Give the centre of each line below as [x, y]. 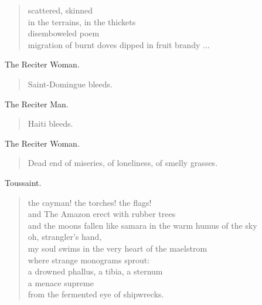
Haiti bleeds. [50, 123]
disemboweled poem [64, 33]
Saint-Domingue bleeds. [70, 84]
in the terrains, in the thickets [82, 21]
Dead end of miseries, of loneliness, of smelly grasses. [123, 163]
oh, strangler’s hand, [65, 237]
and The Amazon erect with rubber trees [102, 214]
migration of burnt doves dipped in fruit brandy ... [119, 44]
